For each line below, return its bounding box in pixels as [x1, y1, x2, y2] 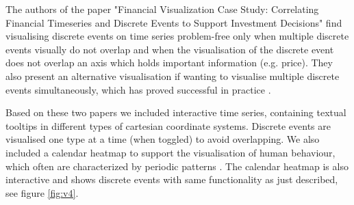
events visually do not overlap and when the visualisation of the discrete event [5, 42, 334, 56]
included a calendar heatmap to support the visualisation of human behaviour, [5, 145, 336, 159]
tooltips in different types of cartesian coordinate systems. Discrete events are [5, 118, 331, 133]
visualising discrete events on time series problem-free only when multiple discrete [5, 29, 349, 43]
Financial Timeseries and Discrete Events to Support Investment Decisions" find [5, 15, 342, 29]
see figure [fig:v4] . [5, 185, 79, 200]
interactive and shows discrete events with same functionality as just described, [5, 172, 338, 187]
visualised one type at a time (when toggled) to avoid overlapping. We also [5, 132, 320, 146]
